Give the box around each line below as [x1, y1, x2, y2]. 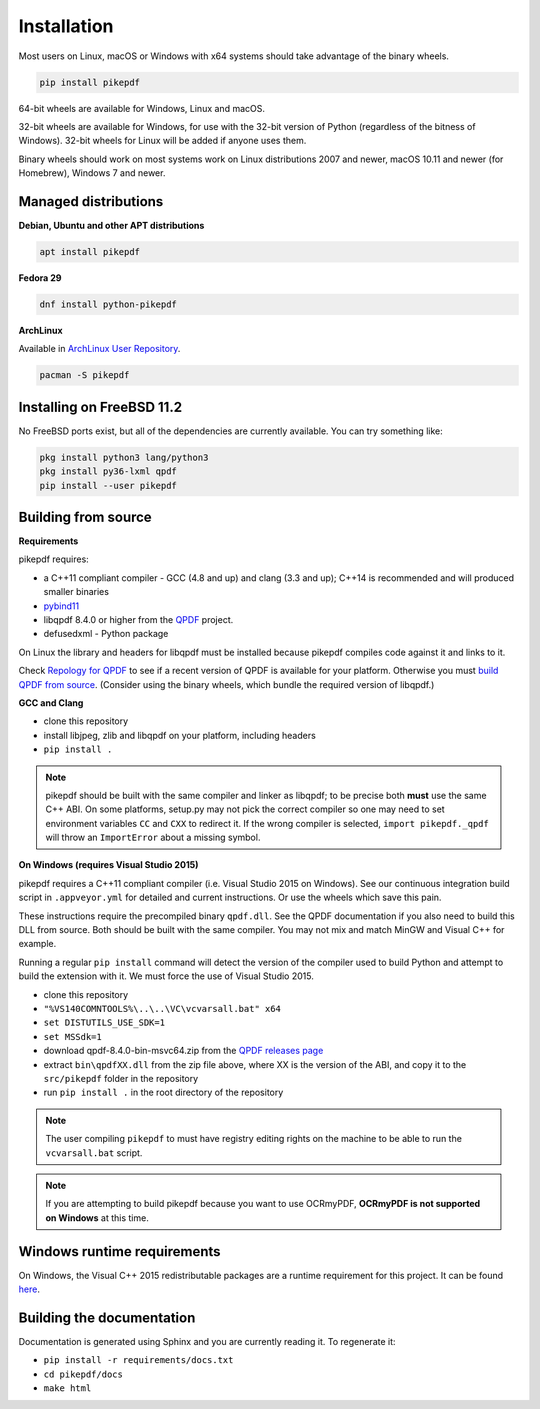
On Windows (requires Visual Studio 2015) [18, 859, 199, 871]
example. [18, 938, 57, 950]
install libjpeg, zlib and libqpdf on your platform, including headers [43, 729, 317, 741]
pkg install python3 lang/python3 [39, 451, 209, 463]
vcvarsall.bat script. [45, 1146, 143, 1159]
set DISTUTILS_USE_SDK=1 [43, 1017, 165, 1029]
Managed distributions [18, 193, 164, 210]
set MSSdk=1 [43, 1031, 102, 1042]
